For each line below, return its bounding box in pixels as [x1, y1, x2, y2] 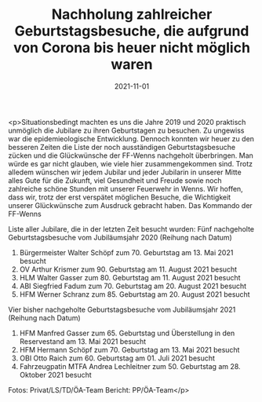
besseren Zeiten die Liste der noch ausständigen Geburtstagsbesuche [8, 142, 236, 152]
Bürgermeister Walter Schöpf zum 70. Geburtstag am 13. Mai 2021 [19, 247, 234, 257]
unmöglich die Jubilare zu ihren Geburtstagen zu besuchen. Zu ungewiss [8, 126, 245, 135]
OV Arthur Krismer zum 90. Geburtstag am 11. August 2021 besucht [19, 265, 238, 274]
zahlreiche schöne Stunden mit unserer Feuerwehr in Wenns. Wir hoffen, [8, 184, 243, 193]
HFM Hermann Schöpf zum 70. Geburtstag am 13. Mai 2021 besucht [19, 345, 240, 354]
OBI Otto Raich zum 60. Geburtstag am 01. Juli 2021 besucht [19, 353, 216, 363]
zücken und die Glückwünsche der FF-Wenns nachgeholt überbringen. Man [8, 151, 253, 160]
